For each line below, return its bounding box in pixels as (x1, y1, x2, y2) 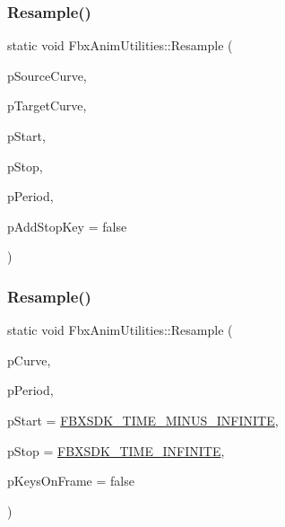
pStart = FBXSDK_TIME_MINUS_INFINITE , (7, 410, 279, 429)
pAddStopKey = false (7, 216, 127, 235)
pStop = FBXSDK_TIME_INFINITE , (7, 441, 225, 460)
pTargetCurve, (7, 96, 87, 115)
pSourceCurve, (7, 66, 87, 84)
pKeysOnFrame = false (7, 471, 134, 490)
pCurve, (7, 350, 51, 369)
